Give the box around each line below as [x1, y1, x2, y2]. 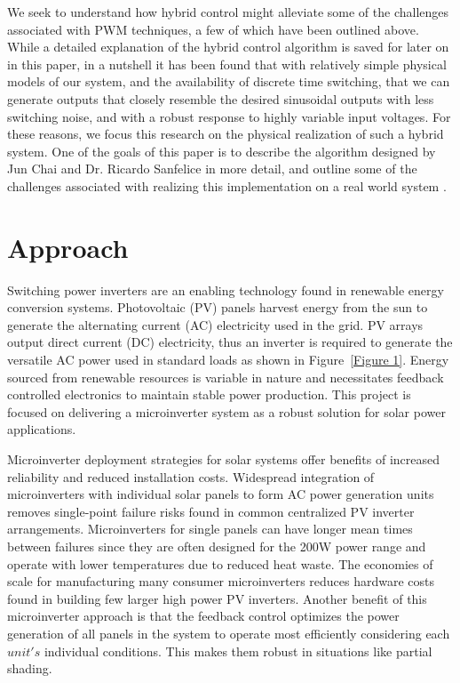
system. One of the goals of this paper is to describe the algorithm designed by [7, 141, 436, 160]
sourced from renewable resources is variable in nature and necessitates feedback [7, 367, 444, 386]
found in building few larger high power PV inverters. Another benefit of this [7, 589, 427, 607]
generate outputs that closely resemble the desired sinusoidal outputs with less [7, 89, 434, 108]
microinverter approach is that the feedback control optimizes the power [7, 607, 400, 625]
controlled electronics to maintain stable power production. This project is [7, 385, 411, 404]
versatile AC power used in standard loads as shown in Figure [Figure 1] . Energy [7, 350, 449, 369]
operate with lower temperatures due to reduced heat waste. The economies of [7, 554, 433, 573]
